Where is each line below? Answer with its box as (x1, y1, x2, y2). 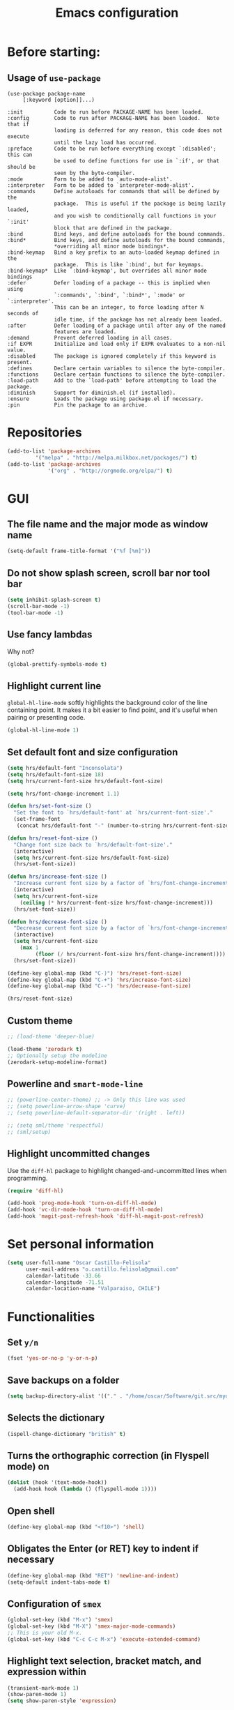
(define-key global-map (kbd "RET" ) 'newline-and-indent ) (7, 1572, 179, 1579)
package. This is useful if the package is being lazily (54, 200, 226, 207)
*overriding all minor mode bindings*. (54, 243, 170, 250)
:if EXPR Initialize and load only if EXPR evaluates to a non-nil (7, 340, 226, 347)
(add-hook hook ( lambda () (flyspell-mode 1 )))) (13, 1485, 157, 1493)
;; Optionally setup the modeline (7, 1052, 108, 1059)
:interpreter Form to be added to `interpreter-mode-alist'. (7, 182, 195, 189)
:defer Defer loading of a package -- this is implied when (7, 280, 210, 287)
